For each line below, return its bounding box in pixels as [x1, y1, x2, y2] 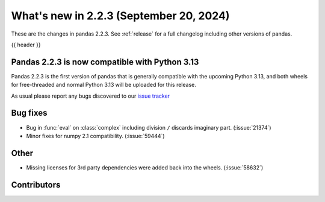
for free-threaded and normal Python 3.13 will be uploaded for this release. [11, 81, 197, 89]
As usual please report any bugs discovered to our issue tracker [11, 92, 170, 99]
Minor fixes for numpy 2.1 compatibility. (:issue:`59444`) [26, 132, 165, 139]
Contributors [11, 180, 61, 190]
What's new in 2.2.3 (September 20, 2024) [11, 9, 230, 22]
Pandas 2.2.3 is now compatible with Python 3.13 [11, 57, 199, 67]
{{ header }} [11, 41, 42, 48]
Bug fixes [11, 108, 48, 118]
